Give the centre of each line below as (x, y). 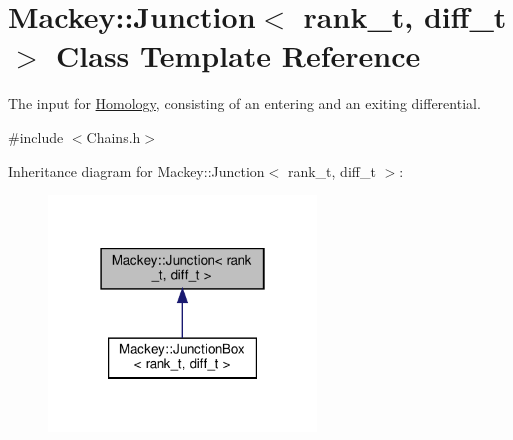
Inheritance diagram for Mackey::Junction (136, 170)
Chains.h (113, 136)
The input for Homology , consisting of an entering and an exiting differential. (244, 103)
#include (36, 136)
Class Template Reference (238, 55)
